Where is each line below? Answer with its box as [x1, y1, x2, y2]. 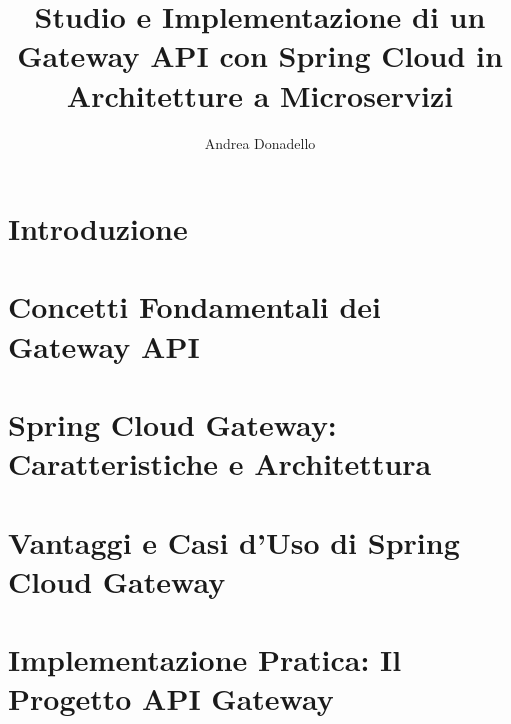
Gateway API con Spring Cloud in [17, 35, 503, 76]
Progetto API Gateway [8, 678, 334, 719]
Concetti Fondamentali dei [8, 286, 382, 327]
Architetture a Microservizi [66, 74, 454, 115]
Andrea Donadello [204, 132, 316, 153]
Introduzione [8, 208, 188, 249]
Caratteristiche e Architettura [8, 443, 432, 484]
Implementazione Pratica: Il [8, 639, 402, 680]
